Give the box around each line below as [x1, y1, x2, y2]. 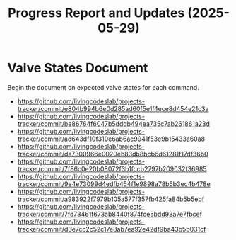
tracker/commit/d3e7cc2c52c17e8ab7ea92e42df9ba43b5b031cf [17, 224, 206, 233]
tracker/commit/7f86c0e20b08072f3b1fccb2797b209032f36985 [17, 164, 207, 173]
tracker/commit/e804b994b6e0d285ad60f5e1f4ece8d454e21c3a [17, 104, 209, 113]
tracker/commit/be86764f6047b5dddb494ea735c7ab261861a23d [17, 119, 211, 128]
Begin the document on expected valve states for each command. [7, 83, 199, 91]
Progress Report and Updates [8, 5, 185, 21]
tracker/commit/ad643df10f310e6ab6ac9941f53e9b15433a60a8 [17, 135, 206, 143]
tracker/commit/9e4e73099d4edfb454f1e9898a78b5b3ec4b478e [17, 179, 211, 188]
